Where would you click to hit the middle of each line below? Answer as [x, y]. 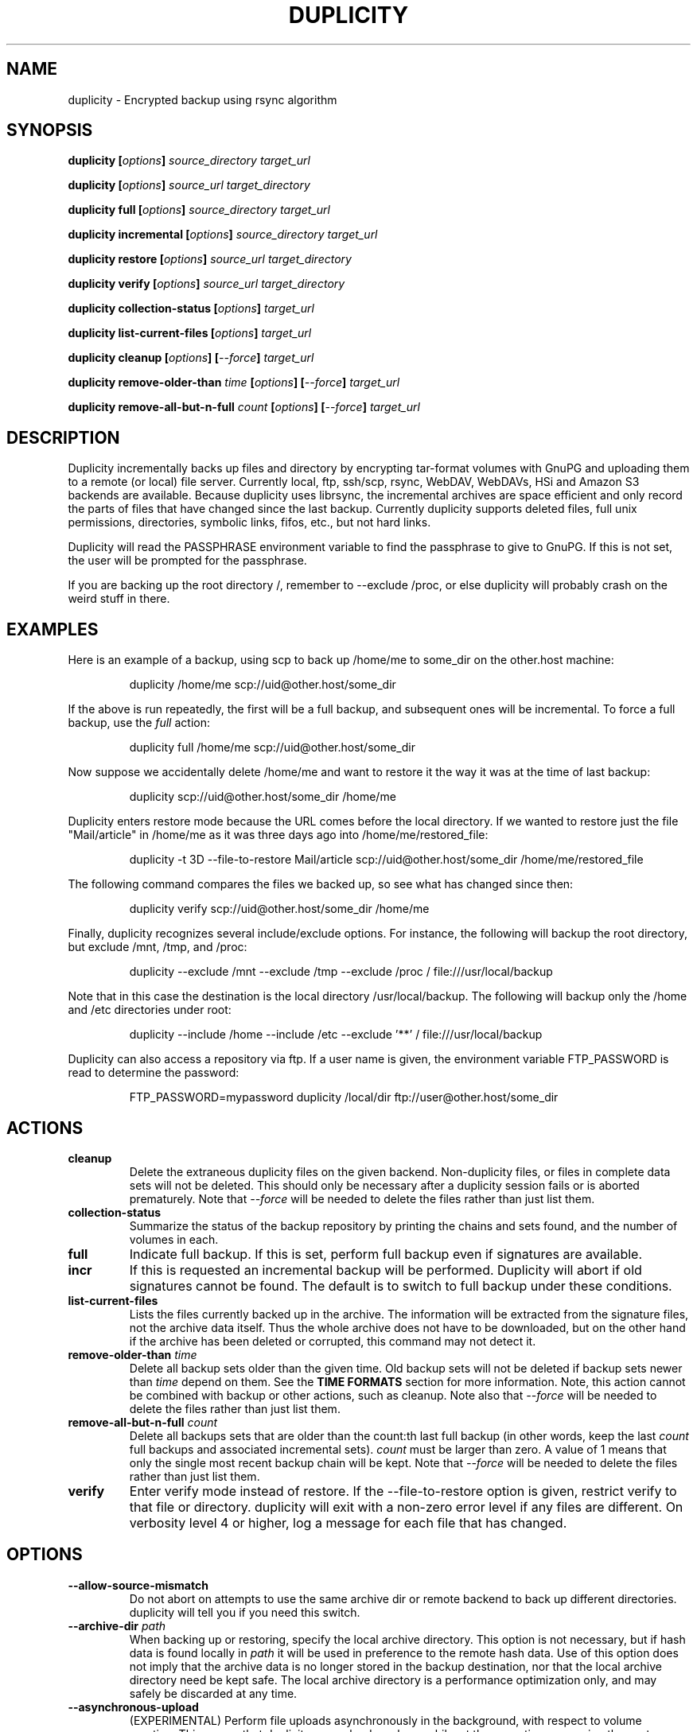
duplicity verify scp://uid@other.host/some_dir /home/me [279, 909]
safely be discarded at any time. [213, 1693]
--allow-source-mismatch [138, 1585]
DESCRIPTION [63, 437]
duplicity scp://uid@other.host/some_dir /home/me [263, 797]
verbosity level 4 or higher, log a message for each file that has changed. [348, 1522]
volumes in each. [174, 1239]
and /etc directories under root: [150, 1010]
